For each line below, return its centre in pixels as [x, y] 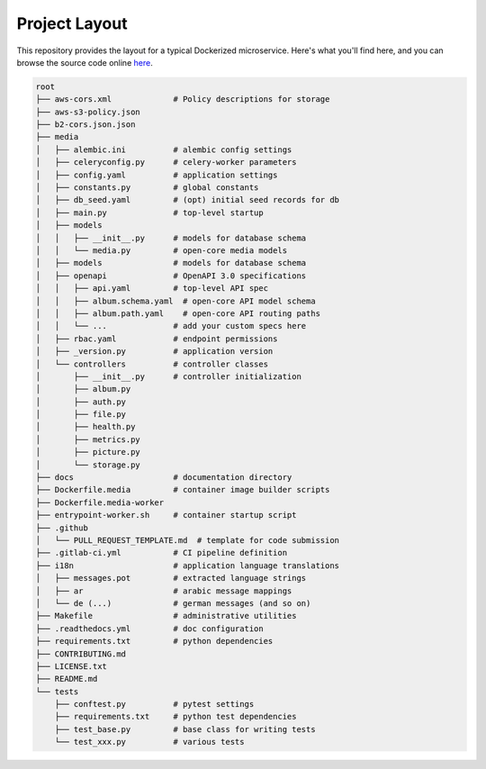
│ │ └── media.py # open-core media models [162, 251]
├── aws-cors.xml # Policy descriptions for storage [183, 100]
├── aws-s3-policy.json [88, 112]
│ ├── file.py [81, 415]
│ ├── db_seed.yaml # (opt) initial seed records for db [188, 200]
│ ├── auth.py [81, 402]
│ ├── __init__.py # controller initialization [168, 376]
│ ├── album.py [83, 389]
